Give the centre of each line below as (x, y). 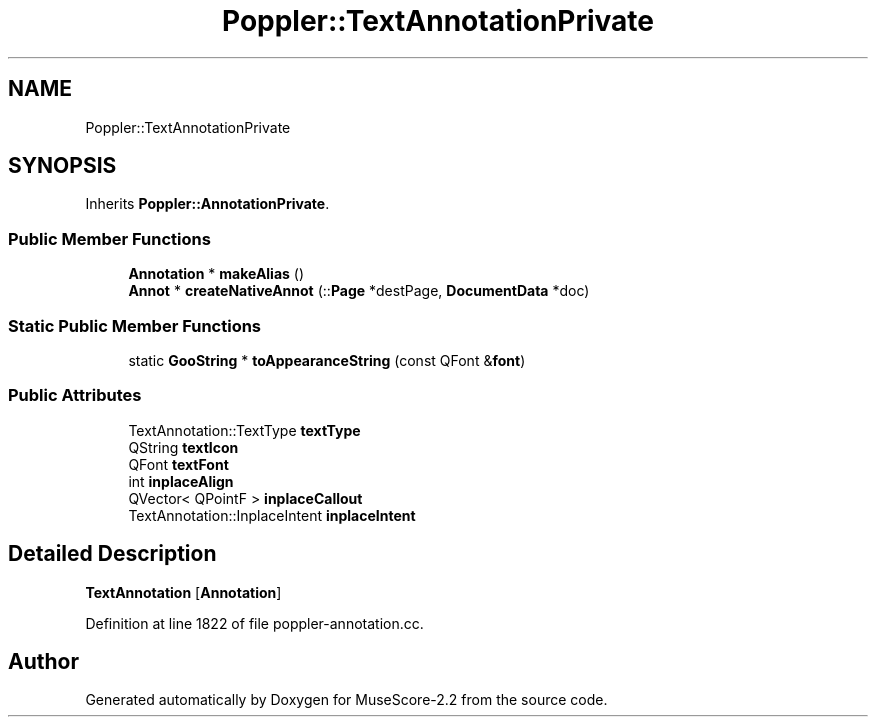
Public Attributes (75, 395)
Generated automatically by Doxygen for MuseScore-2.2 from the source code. (346, 700)
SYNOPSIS (62, 166)
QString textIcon (183, 447)
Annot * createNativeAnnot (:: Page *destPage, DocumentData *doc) (359, 291)
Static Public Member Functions (135, 325)
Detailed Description (112, 554)
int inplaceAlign (181, 481)
